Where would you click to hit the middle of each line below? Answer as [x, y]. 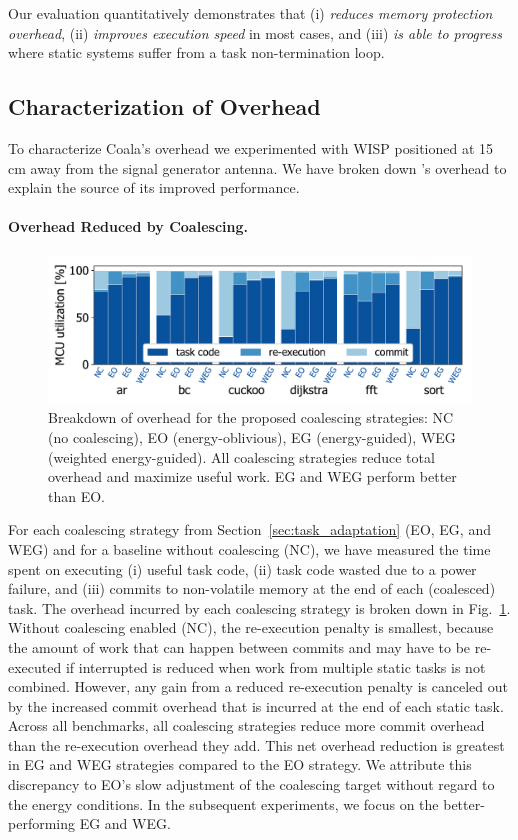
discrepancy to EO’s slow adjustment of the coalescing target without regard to [251, 784]
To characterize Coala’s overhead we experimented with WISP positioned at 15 [251, 147]
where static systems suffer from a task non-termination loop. [196, 52]
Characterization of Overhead [164, 106]
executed [35, 666]
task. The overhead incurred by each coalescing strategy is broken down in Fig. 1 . [259, 607]
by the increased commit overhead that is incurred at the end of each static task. [256, 705]
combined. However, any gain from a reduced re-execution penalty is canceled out [258, 686]
